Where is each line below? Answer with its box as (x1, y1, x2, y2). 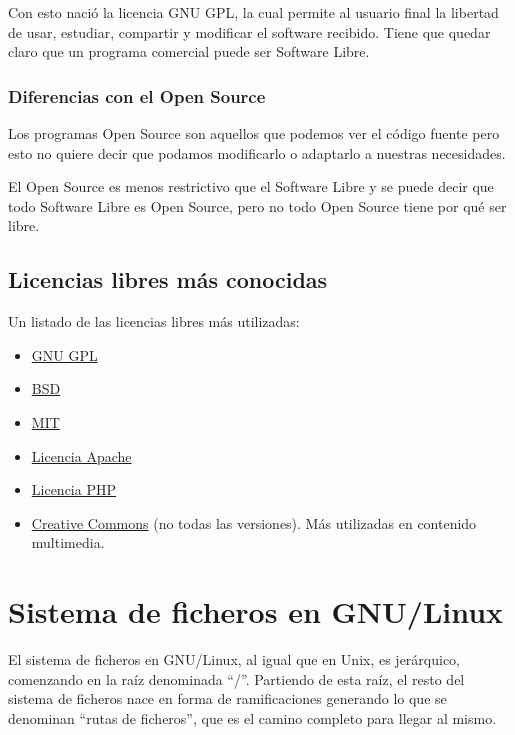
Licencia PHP (31, 479, 116, 500)
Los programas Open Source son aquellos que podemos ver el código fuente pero (8, 123, 500, 143)
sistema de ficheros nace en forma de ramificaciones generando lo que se (8, 688, 447, 709)
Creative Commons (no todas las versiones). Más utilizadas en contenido (31, 512, 477, 533)
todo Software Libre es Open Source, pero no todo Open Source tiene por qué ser (8, 195, 507, 216)
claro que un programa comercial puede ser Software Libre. (8, 41, 370, 62)
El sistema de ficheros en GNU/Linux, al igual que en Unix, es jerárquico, (8, 649, 461, 670)
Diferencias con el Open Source (8, 83, 266, 108)
